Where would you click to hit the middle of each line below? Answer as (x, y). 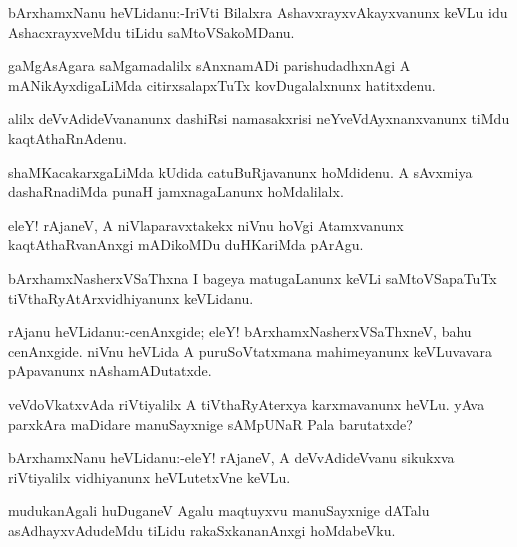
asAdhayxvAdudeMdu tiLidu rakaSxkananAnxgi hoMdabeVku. (202, 529)
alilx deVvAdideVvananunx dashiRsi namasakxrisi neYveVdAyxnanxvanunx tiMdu (259, 118)
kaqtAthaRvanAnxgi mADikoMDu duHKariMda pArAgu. (186, 244)
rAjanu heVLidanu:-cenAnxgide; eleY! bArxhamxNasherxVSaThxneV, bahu (240, 331)
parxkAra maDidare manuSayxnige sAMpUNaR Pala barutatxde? (210, 423)
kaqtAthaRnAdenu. (67, 137)
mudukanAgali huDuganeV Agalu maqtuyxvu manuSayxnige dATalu (219, 510)
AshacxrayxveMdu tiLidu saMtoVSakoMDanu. (151, 31)
